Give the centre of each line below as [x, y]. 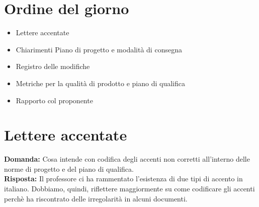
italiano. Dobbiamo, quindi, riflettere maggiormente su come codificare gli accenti [129, 188]
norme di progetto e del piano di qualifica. [69, 168]
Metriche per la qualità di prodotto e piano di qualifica [100, 83]
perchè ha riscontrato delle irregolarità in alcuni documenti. [96, 198]
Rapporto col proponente [54, 100]
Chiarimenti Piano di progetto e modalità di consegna [99, 49]
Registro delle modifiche [53, 66]
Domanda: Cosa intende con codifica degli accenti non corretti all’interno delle [127, 159]
